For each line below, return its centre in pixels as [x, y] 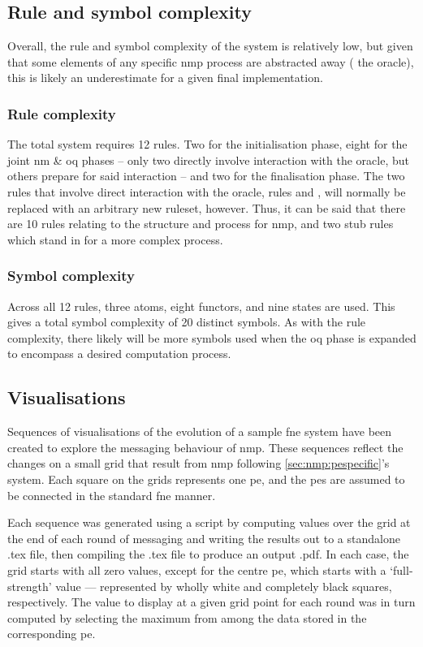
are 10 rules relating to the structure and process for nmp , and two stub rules [201, 224]
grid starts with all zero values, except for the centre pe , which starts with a [197, 569]
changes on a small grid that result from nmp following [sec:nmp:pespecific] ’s [199, 463]
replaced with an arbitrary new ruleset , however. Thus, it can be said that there [207, 207]
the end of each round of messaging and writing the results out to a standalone [204, 538]
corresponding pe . [52, 634]
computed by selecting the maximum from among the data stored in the [187, 617]
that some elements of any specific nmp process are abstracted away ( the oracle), [211, 61]
